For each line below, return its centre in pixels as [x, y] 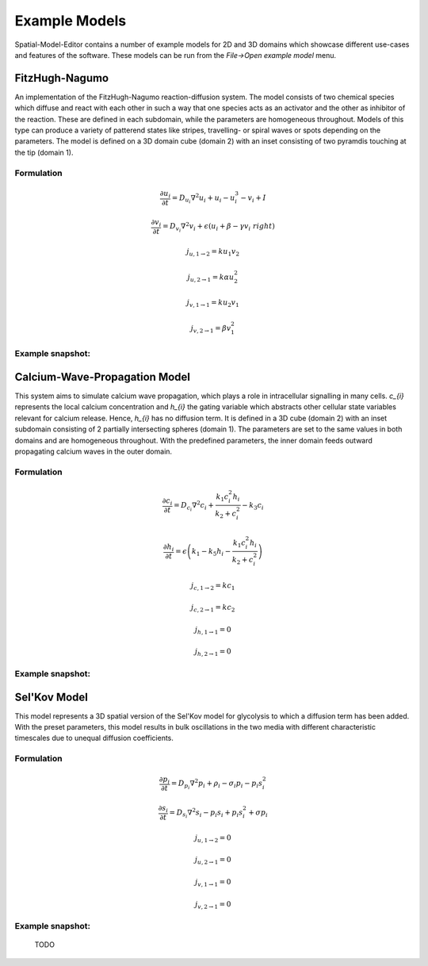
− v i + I [253, 198]
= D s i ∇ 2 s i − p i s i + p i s [206, 813]
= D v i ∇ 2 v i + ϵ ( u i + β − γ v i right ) [219, 227]
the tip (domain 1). [44, 152]
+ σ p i [258, 813]
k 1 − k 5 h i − [211, 552]
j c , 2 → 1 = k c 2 [213, 608]
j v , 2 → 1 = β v [211, 329]
